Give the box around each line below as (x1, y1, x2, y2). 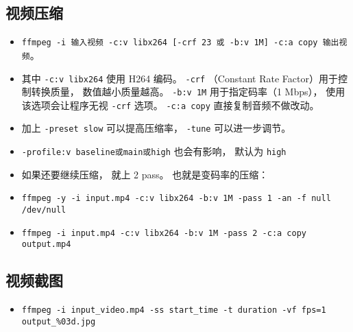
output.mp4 (21, 239, 71, 250)
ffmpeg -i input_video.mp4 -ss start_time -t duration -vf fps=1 (21, 305, 326, 316)
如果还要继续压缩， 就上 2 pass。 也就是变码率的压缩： (21, 167, 269, 181)
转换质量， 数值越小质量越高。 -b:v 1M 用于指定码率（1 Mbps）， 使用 (31, 84, 345, 99)
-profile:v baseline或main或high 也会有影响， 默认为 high (21, 144, 287, 158)
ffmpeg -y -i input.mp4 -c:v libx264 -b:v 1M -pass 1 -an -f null (21, 193, 331, 204)
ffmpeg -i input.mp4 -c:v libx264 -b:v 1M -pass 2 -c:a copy (21, 228, 307, 238)
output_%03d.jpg (21, 316, 96, 327)
